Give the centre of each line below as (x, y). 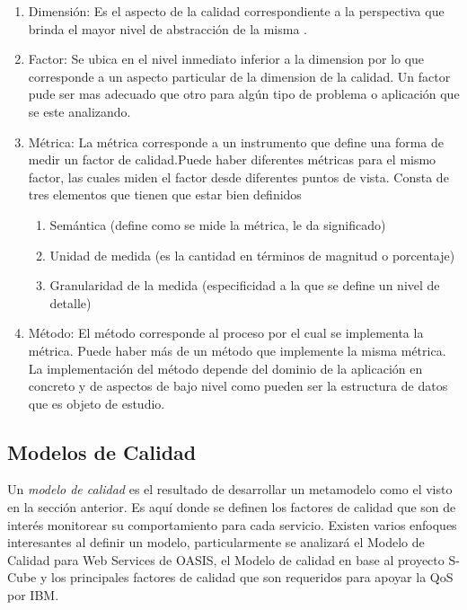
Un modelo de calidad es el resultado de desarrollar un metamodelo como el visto (230, 489)
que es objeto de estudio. (97, 403)
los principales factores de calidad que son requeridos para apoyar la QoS (252, 577)
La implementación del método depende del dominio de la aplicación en (225, 368)
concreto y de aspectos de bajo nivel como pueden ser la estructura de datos (238, 386)
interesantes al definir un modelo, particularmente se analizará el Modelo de (216, 542)
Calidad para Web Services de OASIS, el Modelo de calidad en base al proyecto (226, 559)
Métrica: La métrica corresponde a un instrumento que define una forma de (236, 141)
